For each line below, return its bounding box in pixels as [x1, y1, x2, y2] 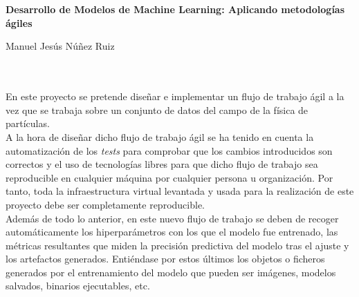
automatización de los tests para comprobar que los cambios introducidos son [6, 143, 333, 157]
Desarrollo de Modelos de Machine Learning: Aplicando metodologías [6, 2, 345, 17]
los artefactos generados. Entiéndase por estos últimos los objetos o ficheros [6, 251, 325, 266]
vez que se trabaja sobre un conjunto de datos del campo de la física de [6, 102, 309, 117]
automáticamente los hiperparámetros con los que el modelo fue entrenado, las [6, 224, 338, 239]
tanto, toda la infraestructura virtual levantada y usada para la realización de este [6, 184, 354, 198]
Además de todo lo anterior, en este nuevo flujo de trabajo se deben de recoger [6, 211, 339, 225]
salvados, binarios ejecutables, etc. [6, 278, 150, 293]
